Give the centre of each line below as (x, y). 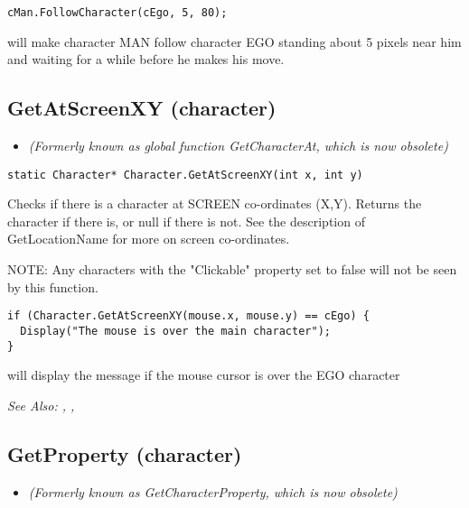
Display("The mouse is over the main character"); (175, 331)
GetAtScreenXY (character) (142, 108)
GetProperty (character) (125, 453)
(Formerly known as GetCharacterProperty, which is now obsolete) (213, 491)
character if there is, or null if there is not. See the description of (186, 221)
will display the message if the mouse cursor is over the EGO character (204, 375)
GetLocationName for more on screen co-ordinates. (149, 239)
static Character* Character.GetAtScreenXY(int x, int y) (185, 175)
